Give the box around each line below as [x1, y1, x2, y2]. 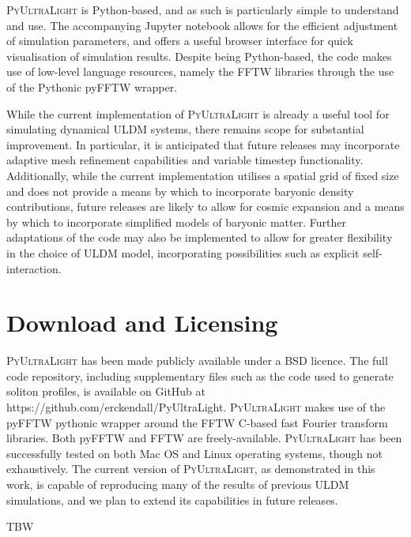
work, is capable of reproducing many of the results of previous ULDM [6, 475, 349, 492]
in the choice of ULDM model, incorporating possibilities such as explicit [6, 244, 360, 261]
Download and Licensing [6, 306, 278, 339]
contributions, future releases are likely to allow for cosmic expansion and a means [6, 198, 405, 215]
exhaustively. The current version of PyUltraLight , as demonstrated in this [6, 460, 375, 477]
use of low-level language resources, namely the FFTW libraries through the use [6, 63, 394, 80]
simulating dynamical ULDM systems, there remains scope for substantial [6, 121, 364, 137]
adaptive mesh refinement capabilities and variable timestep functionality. [6, 152, 364, 168]
